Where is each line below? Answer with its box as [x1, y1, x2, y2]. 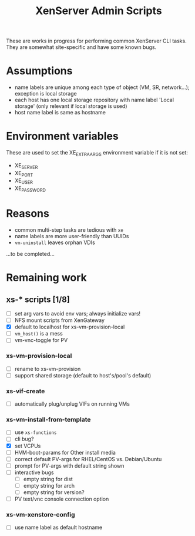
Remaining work [6, 271, 87, 284]
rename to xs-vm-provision [14, 365, 81, 372]
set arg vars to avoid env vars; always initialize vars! [14, 310, 141, 317]
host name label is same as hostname [14, 109, 106, 116]
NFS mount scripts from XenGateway [14, 317, 105, 324]
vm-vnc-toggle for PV [14, 337, 68, 344]
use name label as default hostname [14, 524, 103, 531]
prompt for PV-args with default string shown [14, 462, 125, 469]
